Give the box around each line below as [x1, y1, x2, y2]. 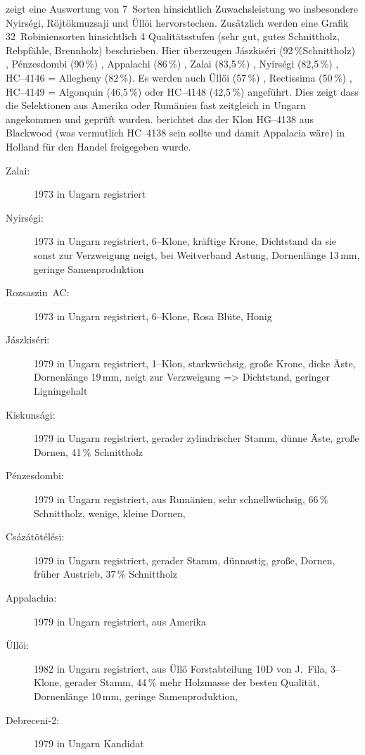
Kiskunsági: [6, 407, 56, 421]
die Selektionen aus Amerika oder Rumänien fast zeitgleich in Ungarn [6, 98, 306, 113]
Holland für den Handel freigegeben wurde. [6, 139, 191, 153]
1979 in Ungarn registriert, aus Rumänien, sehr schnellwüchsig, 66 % [34, 492, 328, 507]
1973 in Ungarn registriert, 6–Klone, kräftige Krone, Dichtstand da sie [34, 234, 337, 248]
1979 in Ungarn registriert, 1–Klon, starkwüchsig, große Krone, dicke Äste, [34, 355, 356, 370]
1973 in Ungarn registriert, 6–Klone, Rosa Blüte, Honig [34, 308, 272, 323]
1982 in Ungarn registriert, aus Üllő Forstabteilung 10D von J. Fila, [34, 661, 328, 675]
